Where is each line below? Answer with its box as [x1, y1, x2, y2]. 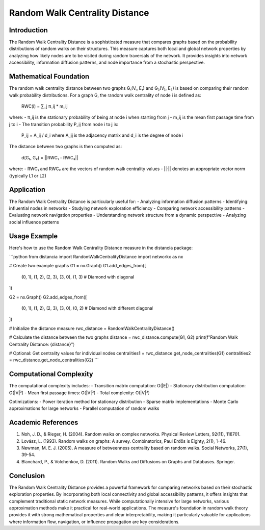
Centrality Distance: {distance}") [9, 341, 75, 347]
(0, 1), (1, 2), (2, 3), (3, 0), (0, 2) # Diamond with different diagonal [21, 305, 154, 311]
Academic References [9, 418, 79, 427]
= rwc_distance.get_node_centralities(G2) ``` [9, 357, 99, 363]
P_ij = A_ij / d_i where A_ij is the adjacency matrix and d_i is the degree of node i [21, 132, 184, 138]
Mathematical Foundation [9, 73, 89, 81]
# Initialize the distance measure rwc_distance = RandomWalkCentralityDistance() [9, 325, 175, 331]
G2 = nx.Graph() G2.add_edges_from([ [9, 294, 87, 300]
